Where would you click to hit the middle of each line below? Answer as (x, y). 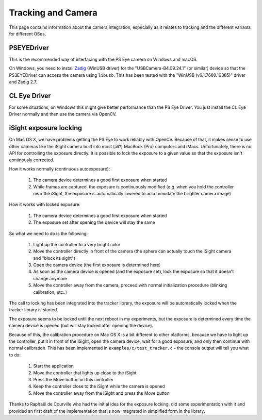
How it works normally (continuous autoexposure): (59, 169)
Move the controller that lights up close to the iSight (85, 373)
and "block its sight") (54, 258)
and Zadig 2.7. (23, 82)
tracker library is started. (33, 310)
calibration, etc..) (50, 292)
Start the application (53, 366)
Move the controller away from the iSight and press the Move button (101, 393)
